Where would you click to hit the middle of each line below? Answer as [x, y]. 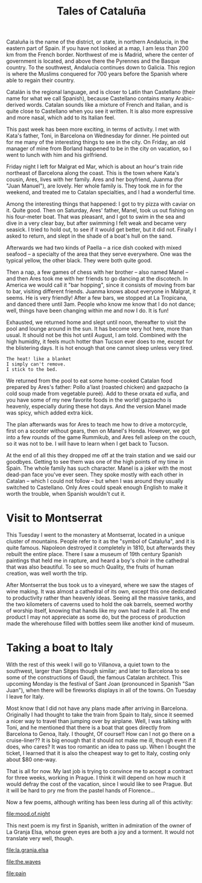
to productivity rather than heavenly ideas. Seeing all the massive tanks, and [101, 598]
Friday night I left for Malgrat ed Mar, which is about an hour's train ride [95, 166]
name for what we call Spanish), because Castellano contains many [90, 98]
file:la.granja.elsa [27, 850]
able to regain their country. [41, 80]
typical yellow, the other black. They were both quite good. [79, 261]
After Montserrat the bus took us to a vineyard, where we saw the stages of [100, 585]
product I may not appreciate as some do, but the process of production [96, 617]
